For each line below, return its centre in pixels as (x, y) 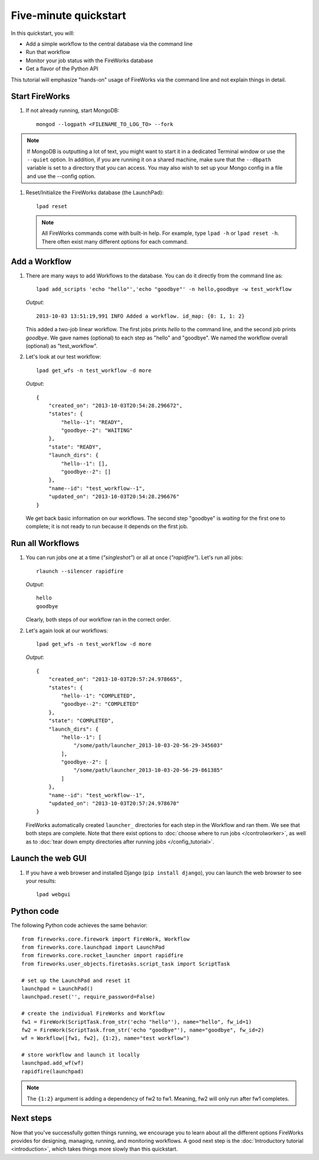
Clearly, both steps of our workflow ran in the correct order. (98, 620)
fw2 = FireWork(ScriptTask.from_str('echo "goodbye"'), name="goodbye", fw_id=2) (143, 1030)
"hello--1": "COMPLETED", (98, 696)
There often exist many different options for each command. (115, 241)
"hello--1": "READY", (92, 422)
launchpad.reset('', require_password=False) (89, 997)
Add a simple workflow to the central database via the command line (109, 44)
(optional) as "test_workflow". (61, 345)
